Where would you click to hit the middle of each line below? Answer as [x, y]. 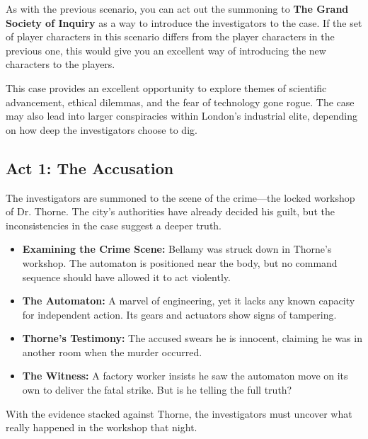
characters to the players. [61, 64]
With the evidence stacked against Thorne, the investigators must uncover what [179, 413]
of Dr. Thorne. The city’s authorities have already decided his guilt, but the [170, 211]
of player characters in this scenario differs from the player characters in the [170, 36]
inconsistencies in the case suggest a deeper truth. [114, 225]
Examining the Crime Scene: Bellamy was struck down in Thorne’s [177, 249]
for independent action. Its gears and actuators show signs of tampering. [179, 314]
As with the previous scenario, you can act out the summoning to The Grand [177, 8]
